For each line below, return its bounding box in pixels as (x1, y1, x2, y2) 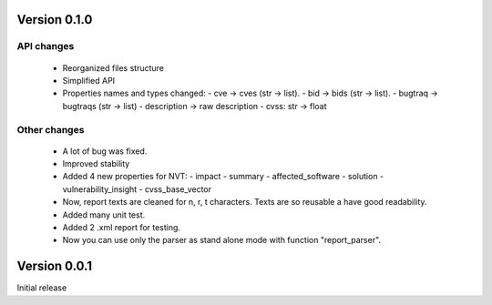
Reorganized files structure (62, 62, 164, 73)
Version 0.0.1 (16, 259, 93, 274)
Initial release (16, 282, 67, 293)
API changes (16, 40, 75, 53)
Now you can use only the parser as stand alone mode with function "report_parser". (62, 235, 382, 246)
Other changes (16, 123, 85, 136)
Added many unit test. (62, 209, 146, 220)
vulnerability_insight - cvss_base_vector (62, 183, 212, 195)
